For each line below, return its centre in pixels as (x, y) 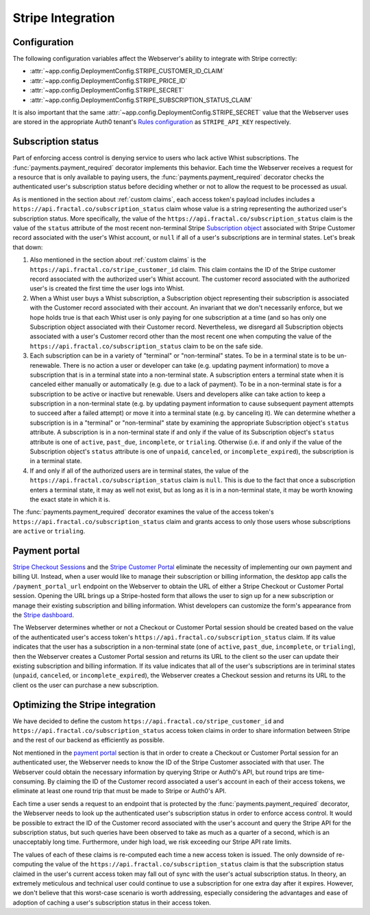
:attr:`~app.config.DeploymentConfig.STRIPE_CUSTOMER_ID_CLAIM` (127, 71)
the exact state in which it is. (70, 499)
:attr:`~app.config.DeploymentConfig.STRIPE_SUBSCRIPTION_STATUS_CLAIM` (141, 100)
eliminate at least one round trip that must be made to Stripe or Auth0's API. (120, 791)
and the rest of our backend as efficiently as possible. (88, 740)
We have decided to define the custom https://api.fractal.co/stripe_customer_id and (148, 721)
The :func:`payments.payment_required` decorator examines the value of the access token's (143, 512)
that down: (28, 247)
